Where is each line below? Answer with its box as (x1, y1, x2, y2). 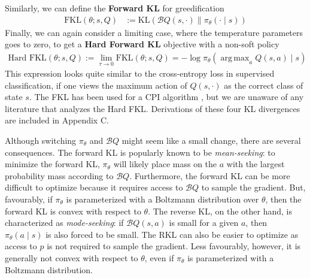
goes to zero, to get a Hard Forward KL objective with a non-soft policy (5, 38, 279, 50)
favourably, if (5, 193, 53, 205)
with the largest (226, 158, 285, 170)
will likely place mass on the (113, 158, 217, 170)
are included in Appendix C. (5, 114, 109, 126)
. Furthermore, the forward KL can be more (129, 169, 290, 182)
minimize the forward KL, (5, 158, 100, 170)
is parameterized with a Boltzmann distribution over (66, 193, 259, 205)
